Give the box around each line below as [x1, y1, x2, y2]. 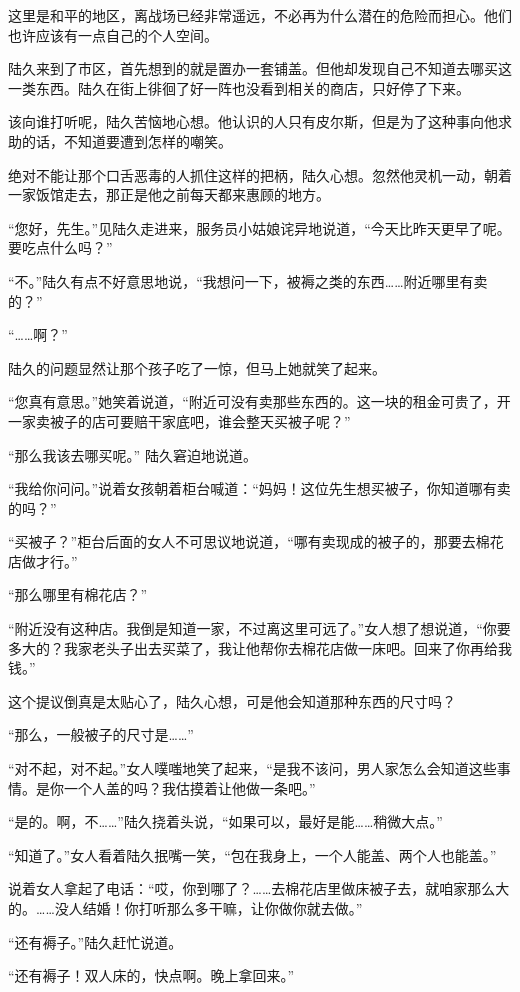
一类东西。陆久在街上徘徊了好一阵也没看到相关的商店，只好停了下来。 [8, 77, 470, 98]
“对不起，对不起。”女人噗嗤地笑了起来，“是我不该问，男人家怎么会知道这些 [8, 758, 497, 779]
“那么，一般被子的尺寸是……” [8, 724, 194, 745]
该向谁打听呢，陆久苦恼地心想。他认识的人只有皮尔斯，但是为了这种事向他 [8, 111, 498, 132]
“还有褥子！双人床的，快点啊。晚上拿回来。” [8, 965, 295, 986]
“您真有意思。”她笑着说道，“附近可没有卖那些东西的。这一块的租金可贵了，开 [8, 391, 511, 412]
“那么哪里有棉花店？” [8, 584, 148, 605]
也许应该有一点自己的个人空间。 [8, 24, 218, 45]
